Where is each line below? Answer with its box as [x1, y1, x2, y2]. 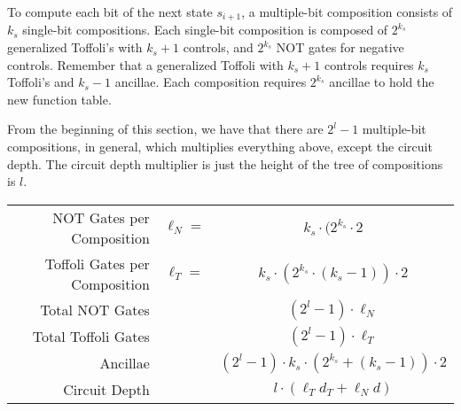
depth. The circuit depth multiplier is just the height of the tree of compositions [7, 154, 443, 173]
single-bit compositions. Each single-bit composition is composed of [22, 20, 388, 39]
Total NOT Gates [40, 299, 150, 321]
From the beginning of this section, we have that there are [7, 120, 324, 138]
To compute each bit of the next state [7, 3, 213, 20]
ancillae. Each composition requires [114, 73, 307, 91]
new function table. [7, 89, 112, 108]
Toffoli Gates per [44, 252, 150, 274]
